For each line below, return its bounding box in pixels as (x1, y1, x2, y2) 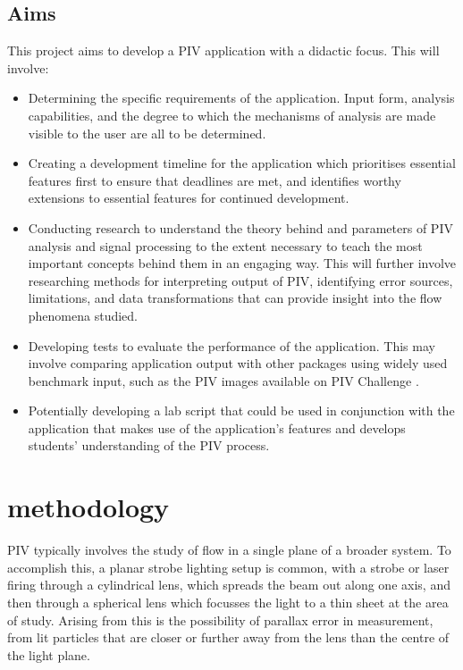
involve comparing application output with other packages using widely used (28, 354, 448, 373)
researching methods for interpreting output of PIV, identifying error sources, (28, 271, 453, 289)
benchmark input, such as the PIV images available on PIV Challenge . (28, 371, 419, 389)
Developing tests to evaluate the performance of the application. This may (28, 336, 435, 355)
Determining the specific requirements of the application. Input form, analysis (28, 88, 455, 107)
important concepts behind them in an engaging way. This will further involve (28, 254, 457, 272)
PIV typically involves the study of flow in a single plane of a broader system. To (7, 540, 451, 559)
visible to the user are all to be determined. (28, 123, 266, 142)
